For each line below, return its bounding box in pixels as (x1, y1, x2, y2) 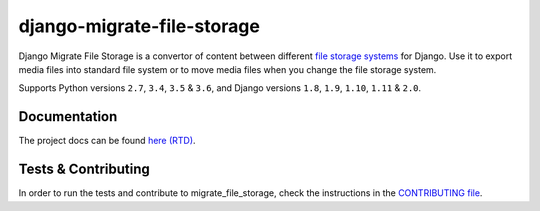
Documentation (18, 108, 118, 125)
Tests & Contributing (18, 161, 150, 178)
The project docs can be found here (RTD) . (18, 135, 196, 147)
